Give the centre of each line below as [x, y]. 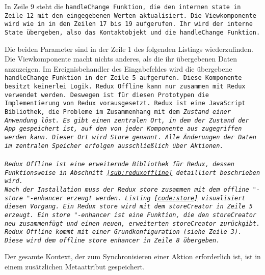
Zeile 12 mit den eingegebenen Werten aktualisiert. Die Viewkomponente [130, 16]
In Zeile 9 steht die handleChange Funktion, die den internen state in [123, 6]
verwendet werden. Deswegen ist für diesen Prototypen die [107, 95]
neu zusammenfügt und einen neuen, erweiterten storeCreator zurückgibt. [132, 223]
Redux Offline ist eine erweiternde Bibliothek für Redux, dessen [120, 164]
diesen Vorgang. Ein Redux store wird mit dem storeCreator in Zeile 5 [129, 207]
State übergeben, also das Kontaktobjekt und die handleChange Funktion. [132, 32]
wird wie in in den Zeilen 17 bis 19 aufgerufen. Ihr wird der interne [129, 24]
